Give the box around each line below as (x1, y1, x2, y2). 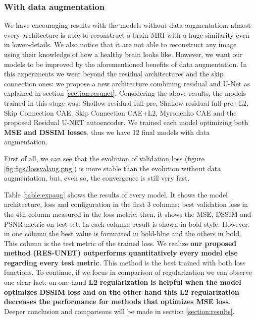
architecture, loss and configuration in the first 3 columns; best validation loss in (4, 199, 248, 209)
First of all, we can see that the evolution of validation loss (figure (4, 153, 205, 163)
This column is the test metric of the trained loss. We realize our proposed (4, 238, 237, 248)
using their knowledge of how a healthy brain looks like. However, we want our (4, 49, 243, 59)
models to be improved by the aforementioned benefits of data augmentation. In (4, 59, 247, 69)
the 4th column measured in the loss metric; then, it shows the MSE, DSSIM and (4, 208, 252, 219)
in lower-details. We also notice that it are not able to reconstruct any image (4, 39, 237, 50)
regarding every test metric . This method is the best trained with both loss (4, 257, 246, 267)
